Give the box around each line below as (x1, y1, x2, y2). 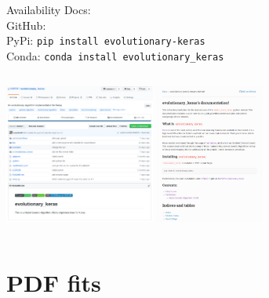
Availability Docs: (6, 2, 91, 17)
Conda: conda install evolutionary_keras (6, 47, 224, 64)
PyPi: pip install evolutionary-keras (6, 32, 205, 49)
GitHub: (6, 16, 46, 33)
